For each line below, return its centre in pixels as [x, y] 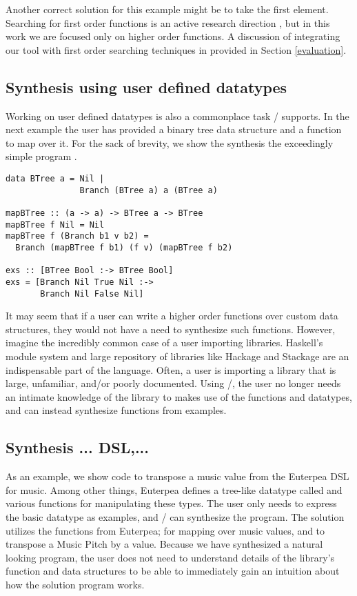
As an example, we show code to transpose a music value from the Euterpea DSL [177, 476]
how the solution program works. [75, 584]
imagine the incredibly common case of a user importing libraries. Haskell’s [164, 342]
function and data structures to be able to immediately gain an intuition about [173, 571]
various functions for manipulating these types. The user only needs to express [171, 503]
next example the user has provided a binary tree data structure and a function [174, 129]
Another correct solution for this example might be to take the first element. [167, 9]
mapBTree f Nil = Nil [55, 225]
